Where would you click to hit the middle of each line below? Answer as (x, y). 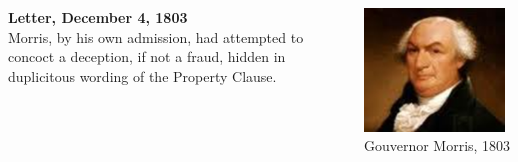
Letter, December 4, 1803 (98, 17)
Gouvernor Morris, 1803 (437, 145)
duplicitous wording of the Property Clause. (142, 75)
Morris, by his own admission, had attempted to (156, 36)
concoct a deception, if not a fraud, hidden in (147, 56)
